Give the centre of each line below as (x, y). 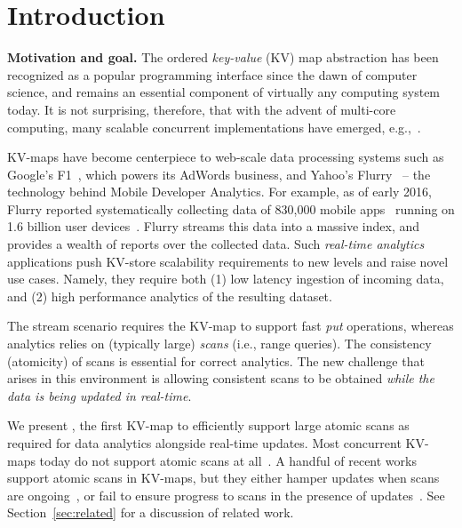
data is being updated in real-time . (100, 395)
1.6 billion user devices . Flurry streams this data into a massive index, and (214, 226)
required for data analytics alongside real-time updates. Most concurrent (204, 443)
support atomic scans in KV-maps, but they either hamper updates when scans (223, 478)
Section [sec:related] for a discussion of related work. (151, 512)
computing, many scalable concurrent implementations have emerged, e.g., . (214, 127)
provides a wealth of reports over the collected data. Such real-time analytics (216, 244)
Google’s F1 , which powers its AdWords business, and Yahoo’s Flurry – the (219, 174)
